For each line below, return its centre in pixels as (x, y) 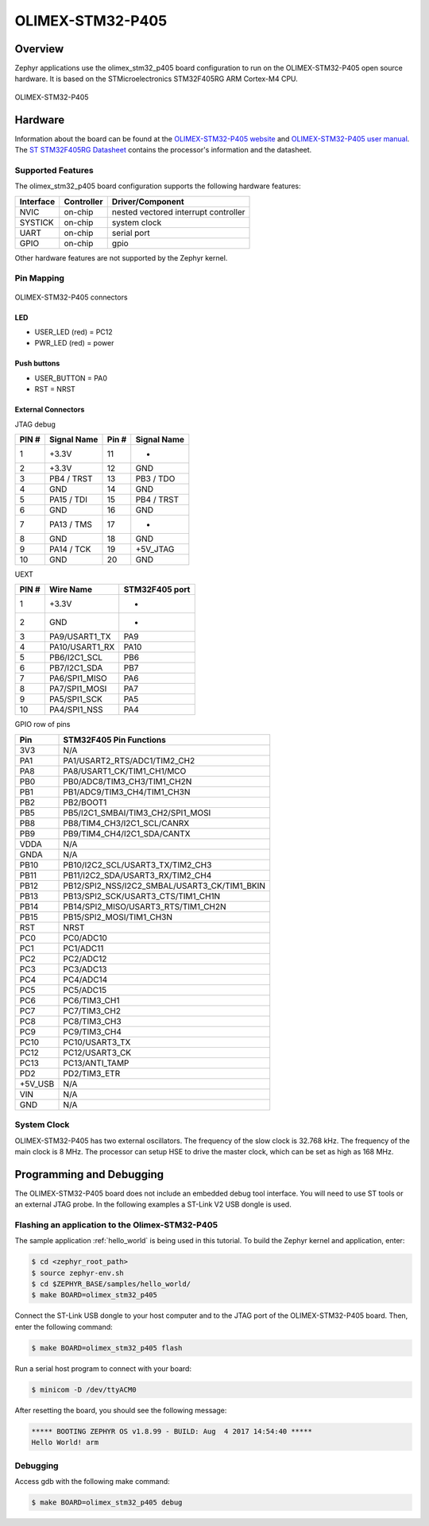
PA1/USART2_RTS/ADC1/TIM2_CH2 (129, 760)
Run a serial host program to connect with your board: (103, 1368)
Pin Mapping (40, 278)
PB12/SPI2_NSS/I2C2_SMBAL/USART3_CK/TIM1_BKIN (164, 886)
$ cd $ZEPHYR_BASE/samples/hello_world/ (111, 1284)
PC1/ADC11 (83, 948)
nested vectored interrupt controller (178, 212)
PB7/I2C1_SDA (76, 668)
